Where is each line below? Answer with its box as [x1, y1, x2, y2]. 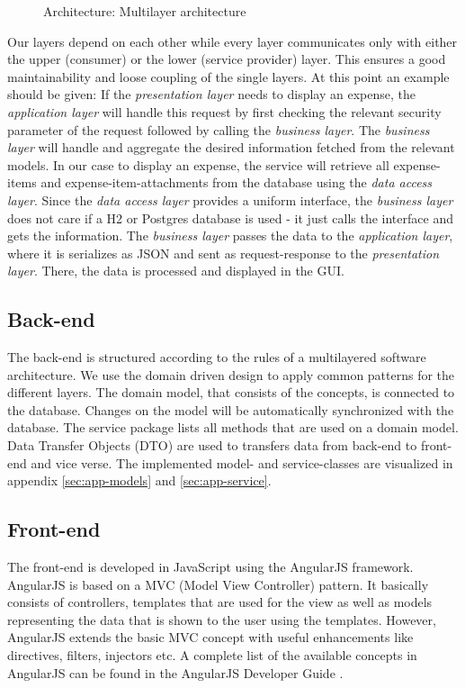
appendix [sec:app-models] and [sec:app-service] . [7, 471, 272, 490]
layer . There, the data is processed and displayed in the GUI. [7, 261, 344, 280]
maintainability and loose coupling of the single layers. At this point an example [7, 67, 450, 86]
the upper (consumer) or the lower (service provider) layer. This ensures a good [7, 50, 446, 68]
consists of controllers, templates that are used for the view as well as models [7, 593, 433, 611]
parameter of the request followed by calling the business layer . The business [7, 120, 430, 139]
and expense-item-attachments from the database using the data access [40, 173, 433, 192]
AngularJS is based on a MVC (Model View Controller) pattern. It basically [7, 575, 429, 593]
